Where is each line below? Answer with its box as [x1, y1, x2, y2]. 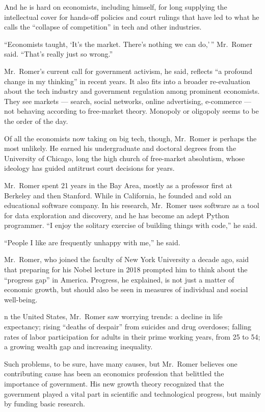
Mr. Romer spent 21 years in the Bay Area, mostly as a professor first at [4, 179, 232, 190]
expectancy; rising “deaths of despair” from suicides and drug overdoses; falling [4, 321, 251, 332]
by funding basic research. [4, 398, 85, 409]
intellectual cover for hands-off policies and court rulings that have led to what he [4, 11, 259, 22]
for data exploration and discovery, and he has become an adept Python [4, 210, 229, 220]
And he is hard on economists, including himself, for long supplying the [4, 2, 227, 12]
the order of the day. [4, 115, 68, 126]
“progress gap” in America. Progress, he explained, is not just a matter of [4, 274, 234, 285]
